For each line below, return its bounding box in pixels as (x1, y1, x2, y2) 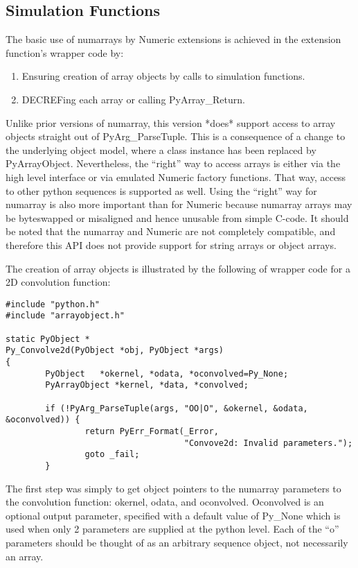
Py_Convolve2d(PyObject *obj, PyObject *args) (6, 345, 224, 356)
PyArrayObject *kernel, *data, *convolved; (45, 380, 249, 390)
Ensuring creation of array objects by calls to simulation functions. (21, 69, 305, 83)
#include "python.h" (6, 299, 100, 309)
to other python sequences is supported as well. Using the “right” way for (6, 183, 317, 198)
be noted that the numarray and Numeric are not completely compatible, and (6, 224, 336, 239)
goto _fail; (84, 449, 140, 460)
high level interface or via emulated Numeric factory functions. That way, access (6, 169, 346, 184)
